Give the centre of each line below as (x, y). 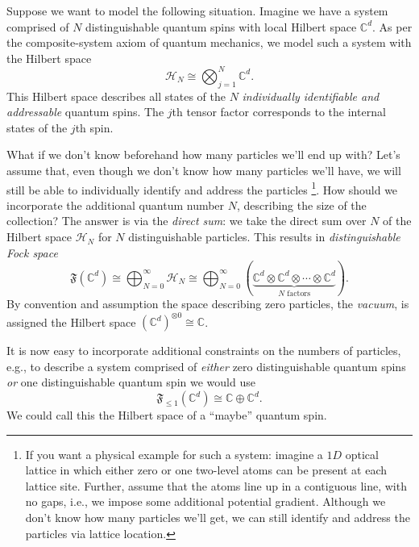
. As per (392, 26)
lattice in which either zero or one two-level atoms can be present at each (206, 470)
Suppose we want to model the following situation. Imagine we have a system (197, 10)
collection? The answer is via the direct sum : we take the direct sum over (187, 221)
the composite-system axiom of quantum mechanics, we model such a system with (209, 42)
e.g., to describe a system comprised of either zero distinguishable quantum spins (206, 366)
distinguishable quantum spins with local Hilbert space (221, 26)
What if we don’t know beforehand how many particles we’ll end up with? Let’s (203, 154)
